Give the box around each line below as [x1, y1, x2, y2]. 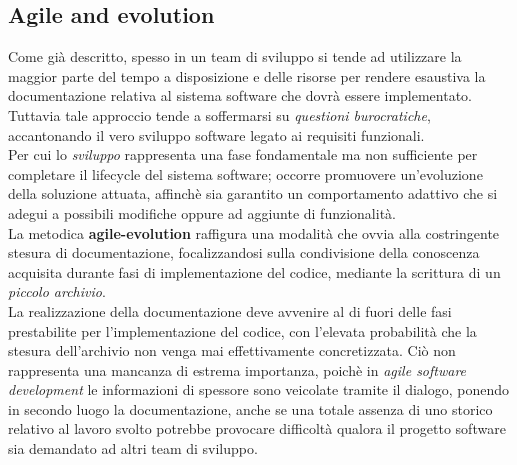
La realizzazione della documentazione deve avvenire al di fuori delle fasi [8, 300, 452, 321]
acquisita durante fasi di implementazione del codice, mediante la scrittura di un [8, 261, 501, 282]
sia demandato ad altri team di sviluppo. [8, 438, 258, 459]
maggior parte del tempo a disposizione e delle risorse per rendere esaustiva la [8, 65, 486, 86]
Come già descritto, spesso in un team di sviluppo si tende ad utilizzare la [8, 46, 462, 67]
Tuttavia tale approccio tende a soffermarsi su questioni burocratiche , [8, 104, 431, 125]
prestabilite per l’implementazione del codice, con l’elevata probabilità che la [8, 320, 477, 341]
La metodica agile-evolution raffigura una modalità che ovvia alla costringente [8, 222, 500, 243]
